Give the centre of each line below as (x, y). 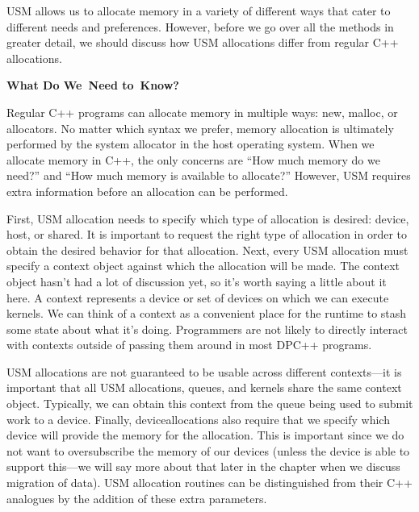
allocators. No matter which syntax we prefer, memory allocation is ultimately (200, 128)
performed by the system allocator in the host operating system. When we (191, 144)
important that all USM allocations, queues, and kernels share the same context (204, 387)
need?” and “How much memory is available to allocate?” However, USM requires (209, 175)
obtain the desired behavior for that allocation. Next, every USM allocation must (207, 250)
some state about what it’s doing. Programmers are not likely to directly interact (207, 329)
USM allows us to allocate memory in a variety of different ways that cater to (199, 10)
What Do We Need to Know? (93, 85)
